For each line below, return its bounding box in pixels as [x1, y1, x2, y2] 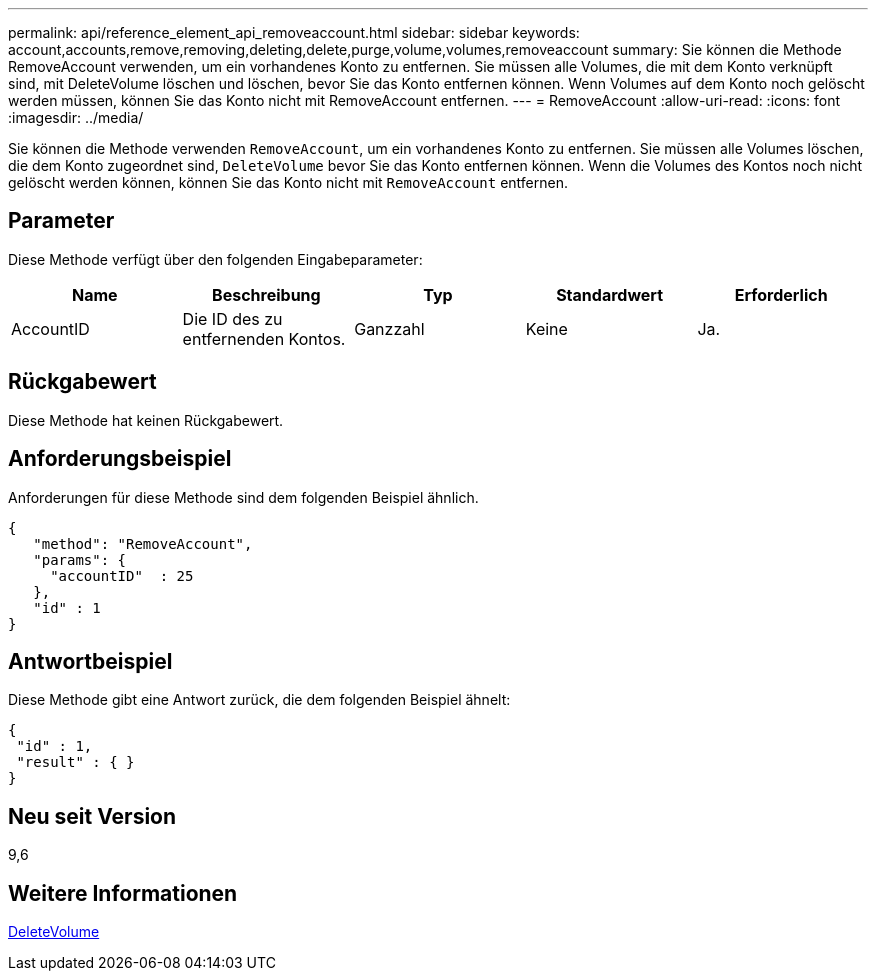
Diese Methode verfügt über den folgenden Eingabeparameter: [8, 250, 423, 268]
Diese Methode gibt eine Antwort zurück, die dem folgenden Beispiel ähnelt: [8, 691, 511, 709]
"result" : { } [16, 754, 135, 771]
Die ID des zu [182, 308, 283, 329]
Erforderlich [734, 284, 828, 305]
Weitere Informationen [8, 880, 238, 906]
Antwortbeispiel [8, 648, 173, 674]
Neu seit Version [8, 803, 177, 829]
